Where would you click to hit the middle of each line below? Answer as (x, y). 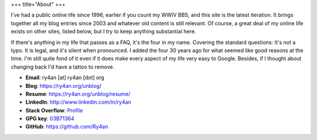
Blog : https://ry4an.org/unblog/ (64, 86)
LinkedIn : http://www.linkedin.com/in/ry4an (78, 102)
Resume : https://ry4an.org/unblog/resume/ (78, 94)
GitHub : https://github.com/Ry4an (67, 127)
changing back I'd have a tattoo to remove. (63, 67)
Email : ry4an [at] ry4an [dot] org (65, 78)
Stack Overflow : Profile (54, 110)
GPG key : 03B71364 (50, 119)
